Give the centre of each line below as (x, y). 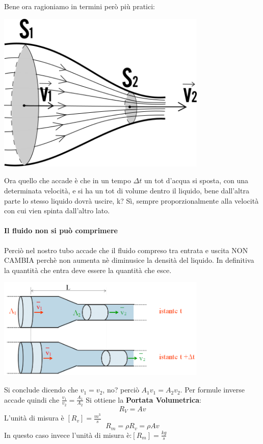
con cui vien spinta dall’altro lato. (57, 211)
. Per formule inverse (212, 390)
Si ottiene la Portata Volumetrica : (143, 399)
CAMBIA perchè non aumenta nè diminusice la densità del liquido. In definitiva (129, 260)
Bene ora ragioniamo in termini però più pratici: (80, 6)
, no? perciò (121, 390)
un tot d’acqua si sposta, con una (196, 180)
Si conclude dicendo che (41, 390)
